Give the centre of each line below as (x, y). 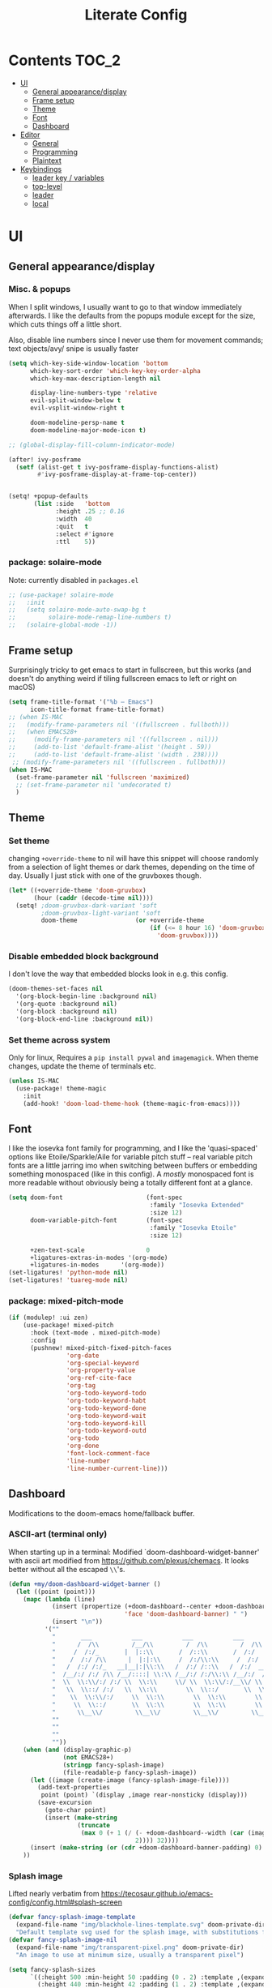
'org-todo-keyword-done (106, 1408)
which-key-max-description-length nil (95, 379)
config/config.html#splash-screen (66, 1902)
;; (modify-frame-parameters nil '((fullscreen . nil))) (114, 739)
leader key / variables (68, 178)
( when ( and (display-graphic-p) (77, 1750)
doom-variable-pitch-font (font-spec (106, 1221)
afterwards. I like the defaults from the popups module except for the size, (132, 315)
